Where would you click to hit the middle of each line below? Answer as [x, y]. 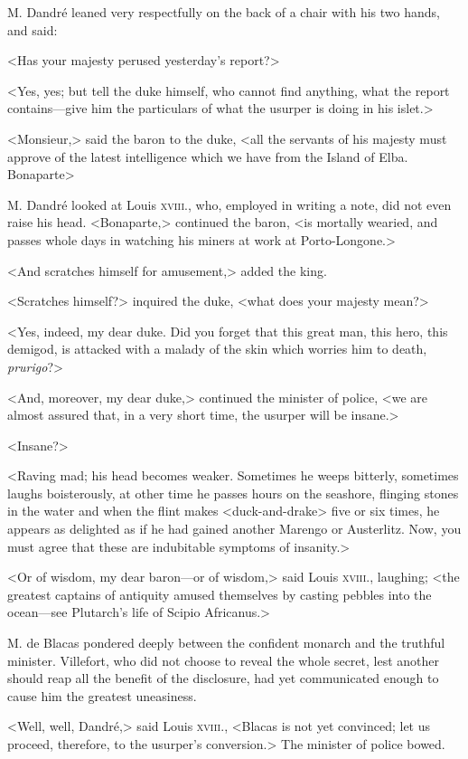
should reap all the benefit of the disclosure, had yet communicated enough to [223, 678]
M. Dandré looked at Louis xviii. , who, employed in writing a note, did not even [229, 204]
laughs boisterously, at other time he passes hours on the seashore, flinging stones [233, 493]
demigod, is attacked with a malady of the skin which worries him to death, [217, 349]
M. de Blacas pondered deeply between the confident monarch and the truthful [226, 643]
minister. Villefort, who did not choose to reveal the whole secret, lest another [224, 660]
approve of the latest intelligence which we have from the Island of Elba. [208, 156]
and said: [33, 29]
